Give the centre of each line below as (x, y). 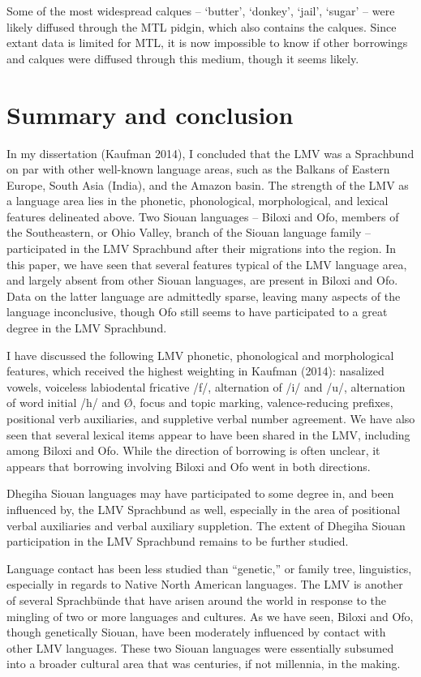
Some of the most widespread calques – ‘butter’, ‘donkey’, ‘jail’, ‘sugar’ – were (201, 11)
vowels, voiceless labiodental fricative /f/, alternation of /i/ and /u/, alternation (206, 386)
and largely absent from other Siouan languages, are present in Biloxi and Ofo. (202, 280)
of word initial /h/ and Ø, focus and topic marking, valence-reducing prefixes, (200, 403)
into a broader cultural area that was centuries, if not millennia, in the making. (204, 664)
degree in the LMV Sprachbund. (87, 328)
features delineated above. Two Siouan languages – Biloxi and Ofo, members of (203, 216)
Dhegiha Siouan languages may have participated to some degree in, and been (200, 493)
